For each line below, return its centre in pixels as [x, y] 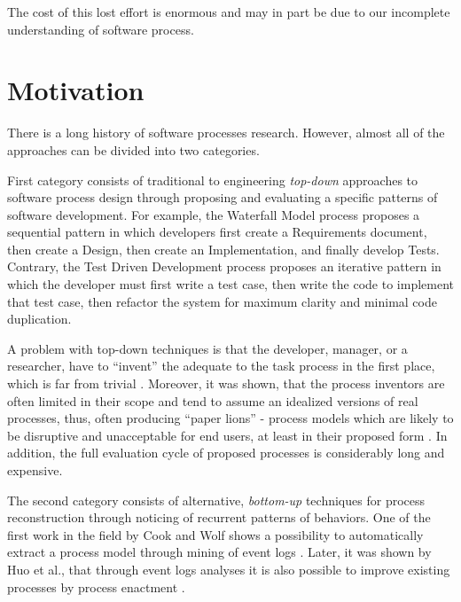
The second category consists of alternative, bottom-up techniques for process [216, 500]
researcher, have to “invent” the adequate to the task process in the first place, [221, 366]
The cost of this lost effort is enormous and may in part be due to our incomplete [229, 12]
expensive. [35, 470]
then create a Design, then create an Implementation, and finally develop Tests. [223, 249]
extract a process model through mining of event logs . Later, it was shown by [219, 552]
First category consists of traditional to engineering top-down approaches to [213, 180]
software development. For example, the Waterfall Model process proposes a [214, 214]
